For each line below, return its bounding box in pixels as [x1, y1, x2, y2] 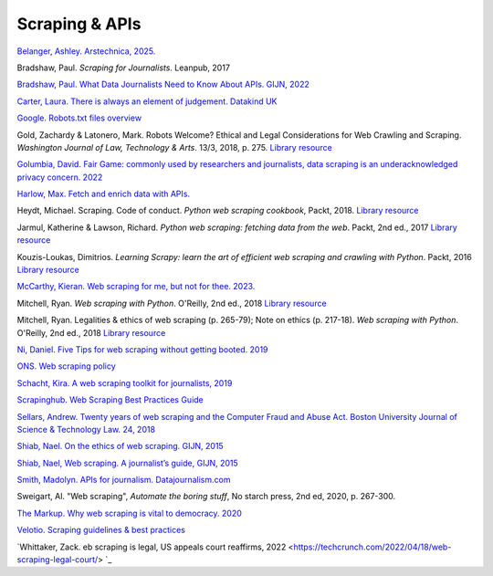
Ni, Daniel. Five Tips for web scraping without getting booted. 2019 [16, 343, 268, 355]
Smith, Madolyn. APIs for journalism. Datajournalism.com [16, 475, 231, 486]
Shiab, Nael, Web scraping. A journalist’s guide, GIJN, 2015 [16, 457, 239, 468]
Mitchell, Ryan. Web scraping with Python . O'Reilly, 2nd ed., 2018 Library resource [16, 298, 328, 309]
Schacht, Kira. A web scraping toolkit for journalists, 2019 [16, 377, 233, 388]
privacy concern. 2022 [16, 172, 103, 183]
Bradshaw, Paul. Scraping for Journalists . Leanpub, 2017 [16, 62, 230, 73]
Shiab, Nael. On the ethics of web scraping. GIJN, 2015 [16, 441, 224, 452]
